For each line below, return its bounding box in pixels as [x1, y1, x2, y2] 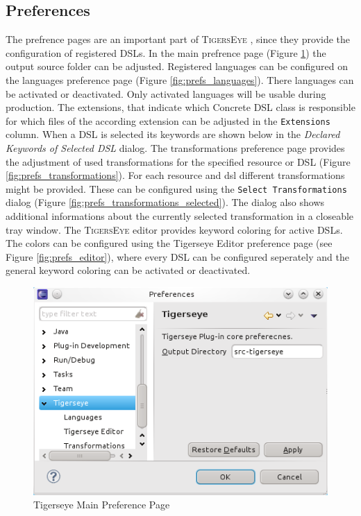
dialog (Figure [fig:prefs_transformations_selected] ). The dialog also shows [6, 195, 325, 209]
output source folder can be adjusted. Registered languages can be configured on [6, 59, 349, 74]
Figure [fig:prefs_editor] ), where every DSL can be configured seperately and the [6, 249, 349, 264]
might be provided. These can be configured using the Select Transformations [6, 181, 347, 196]
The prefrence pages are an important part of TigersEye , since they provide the [6, 32, 351, 46]
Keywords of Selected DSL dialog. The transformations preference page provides [6, 141, 345, 155]
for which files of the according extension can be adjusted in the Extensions [6, 113, 330, 128]
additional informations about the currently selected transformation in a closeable [6, 209, 354, 223]
